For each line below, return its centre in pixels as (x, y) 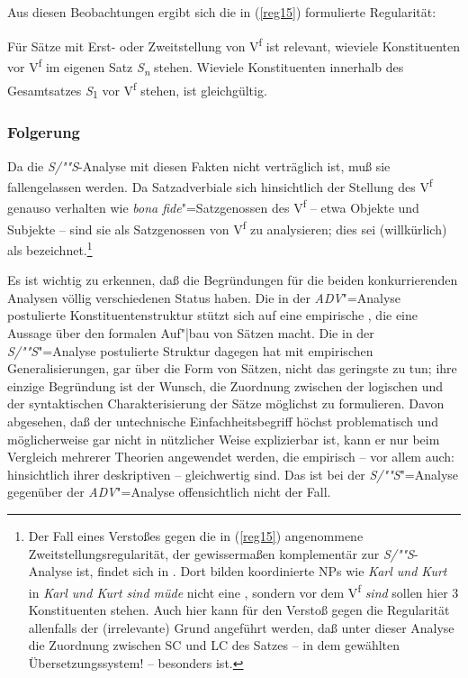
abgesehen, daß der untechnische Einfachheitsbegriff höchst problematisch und (223, 421)
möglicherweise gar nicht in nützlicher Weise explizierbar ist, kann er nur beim (224, 439)
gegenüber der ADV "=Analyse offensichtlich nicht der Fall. (169, 492)
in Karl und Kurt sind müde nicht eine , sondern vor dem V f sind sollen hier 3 (243, 591)
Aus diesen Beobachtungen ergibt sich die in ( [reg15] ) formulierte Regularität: (222, 12)
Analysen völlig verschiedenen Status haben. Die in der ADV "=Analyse (204, 297)
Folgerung (44, 132)
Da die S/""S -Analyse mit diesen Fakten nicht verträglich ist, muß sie (199, 165)
